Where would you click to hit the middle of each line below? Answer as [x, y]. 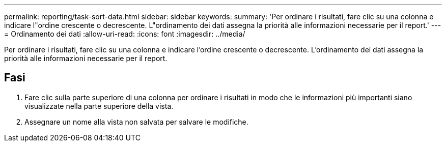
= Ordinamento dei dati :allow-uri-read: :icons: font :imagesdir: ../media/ [125, 34]
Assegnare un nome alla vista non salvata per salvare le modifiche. [136, 122]
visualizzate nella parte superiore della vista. [99, 106]
